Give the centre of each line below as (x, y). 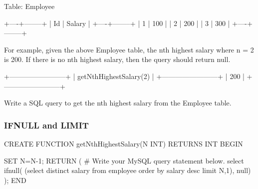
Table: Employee (29, 6)
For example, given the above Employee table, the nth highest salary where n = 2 (129, 49)
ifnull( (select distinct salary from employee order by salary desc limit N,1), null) (128, 170)
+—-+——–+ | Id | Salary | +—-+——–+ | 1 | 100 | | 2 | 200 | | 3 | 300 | (117, 23)
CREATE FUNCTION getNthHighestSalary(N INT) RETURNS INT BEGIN (124, 143)
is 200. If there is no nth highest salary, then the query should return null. (117, 59)
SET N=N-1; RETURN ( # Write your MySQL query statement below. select (124, 160)
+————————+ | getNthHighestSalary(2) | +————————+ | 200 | (124, 76)
